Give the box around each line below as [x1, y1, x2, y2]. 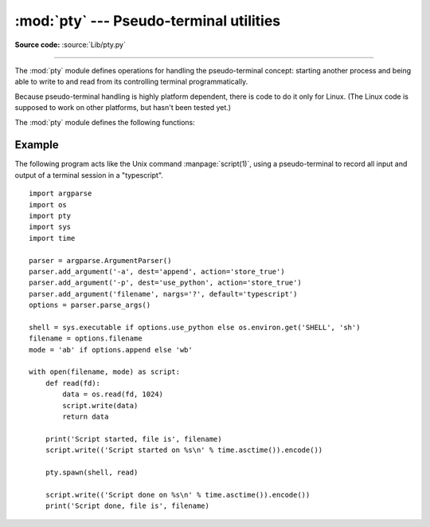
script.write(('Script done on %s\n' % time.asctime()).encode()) [45, 490, 311, 499]
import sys [29, 222, 72, 231]
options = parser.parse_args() [29, 301, 151, 310]
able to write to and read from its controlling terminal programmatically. [14, 77, 248, 87]
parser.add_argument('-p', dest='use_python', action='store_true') [29, 278, 302, 287]
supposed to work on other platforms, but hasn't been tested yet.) [14, 103, 231, 112]
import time [29, 234, 76, 242]
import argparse [29, 189, 92, 199]
